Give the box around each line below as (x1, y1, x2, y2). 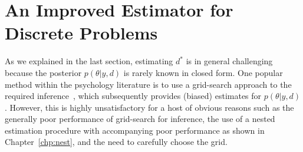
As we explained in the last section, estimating (5, 55, 173, 67)
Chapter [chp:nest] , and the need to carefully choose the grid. (5, 136, 228, 148)
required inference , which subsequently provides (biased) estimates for (5, 90, 262, 102)
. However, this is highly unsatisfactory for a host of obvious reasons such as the (5, 101, 294, 113)
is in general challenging (186, 55, 273, 67)
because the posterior (5, 66, 82, 78)
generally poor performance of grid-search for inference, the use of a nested (5, 113, 275, 125)
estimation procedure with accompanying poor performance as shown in (5, 124, 265, 136)
